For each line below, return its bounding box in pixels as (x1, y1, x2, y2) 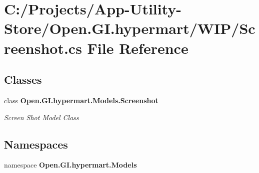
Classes (4, 72, 42, 87)
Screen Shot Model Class (4, 112, 79, 122)
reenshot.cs (4, 37, 82, 58)
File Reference (87, 37, 188, 58)
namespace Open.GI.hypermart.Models (4, 160, 137, 170)
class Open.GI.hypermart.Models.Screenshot (4, 95, 158, 105)
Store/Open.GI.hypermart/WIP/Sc (4, 18, 255, 38)
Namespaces (4, 136, 68, 152)
